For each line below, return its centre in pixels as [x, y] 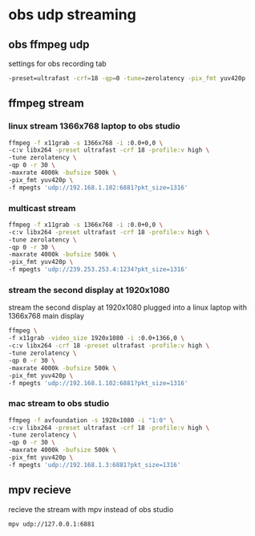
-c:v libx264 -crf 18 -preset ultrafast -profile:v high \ [109, 346]
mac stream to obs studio [59, 404]
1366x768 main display [46, 316]
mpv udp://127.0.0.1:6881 [51, 524]
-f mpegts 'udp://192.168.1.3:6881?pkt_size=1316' [95, 465]
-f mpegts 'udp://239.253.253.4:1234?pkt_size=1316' [98, 270]
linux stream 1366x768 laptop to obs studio [94, 126]
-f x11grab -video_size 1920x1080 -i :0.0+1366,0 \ [96, 339]
